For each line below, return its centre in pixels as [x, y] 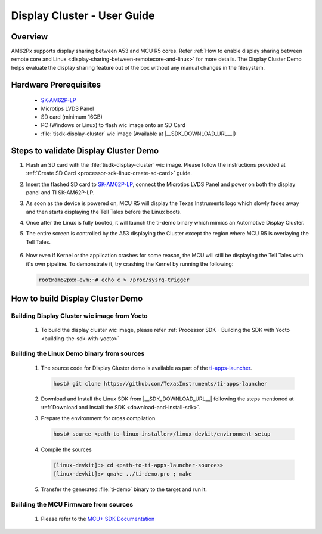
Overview [30, 37]
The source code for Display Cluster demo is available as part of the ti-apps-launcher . [146, 368]
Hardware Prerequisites [56, 84]
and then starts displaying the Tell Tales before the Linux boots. [104, 212]
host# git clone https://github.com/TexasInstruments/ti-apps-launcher [160, 384]
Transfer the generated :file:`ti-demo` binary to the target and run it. [124, 489]
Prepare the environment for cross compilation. [99, 418]
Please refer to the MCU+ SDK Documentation [98, 519]
